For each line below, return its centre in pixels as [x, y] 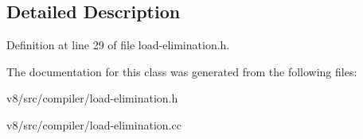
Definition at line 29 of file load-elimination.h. [118, 45]
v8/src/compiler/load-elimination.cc [94, 124]
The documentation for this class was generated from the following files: [182, 71]
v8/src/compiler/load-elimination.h [92, 98]
